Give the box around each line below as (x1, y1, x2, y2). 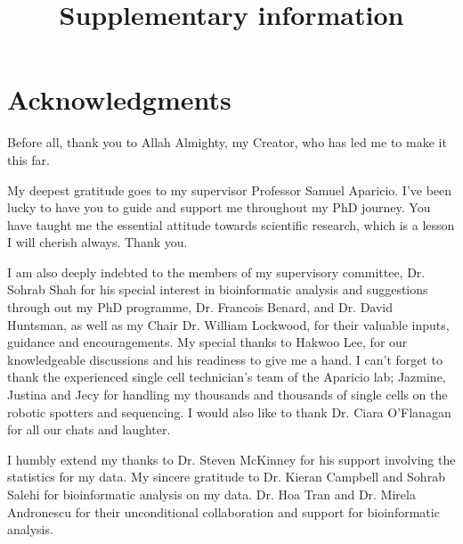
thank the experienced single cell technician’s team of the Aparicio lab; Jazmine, (7, 367, 446, 386)
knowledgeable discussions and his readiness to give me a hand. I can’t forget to (7, 350, 443, 368)
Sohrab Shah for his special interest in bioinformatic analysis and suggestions (7, 280, 428, 299)
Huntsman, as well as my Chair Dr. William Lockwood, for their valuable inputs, (7, 315, 450, 334)
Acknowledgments (7, 81, 231, 118)
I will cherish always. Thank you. (7, 233, 188, 251)
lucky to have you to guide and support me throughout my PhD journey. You (7, 198, 431, 217)
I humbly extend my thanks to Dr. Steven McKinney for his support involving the (7, 449, 456, 468)
